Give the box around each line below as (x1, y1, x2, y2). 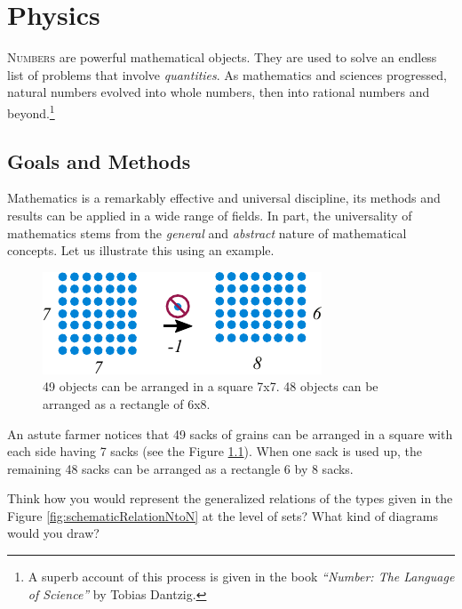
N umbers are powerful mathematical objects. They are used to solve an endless (7, 48, 437, 67)
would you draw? (7, 524, 100, 542)
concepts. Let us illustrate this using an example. (7, 241, 275, 260)
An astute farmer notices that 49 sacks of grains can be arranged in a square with (7, 424, 453, 443)
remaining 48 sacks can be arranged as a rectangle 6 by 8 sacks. (7, 459, 354, 477)
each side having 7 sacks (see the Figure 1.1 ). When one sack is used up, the (7, 442, 423, 461)
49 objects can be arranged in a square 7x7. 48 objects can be (43, 377, 378, 396)
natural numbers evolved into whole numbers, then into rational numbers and (7, 83, 430, 101)
